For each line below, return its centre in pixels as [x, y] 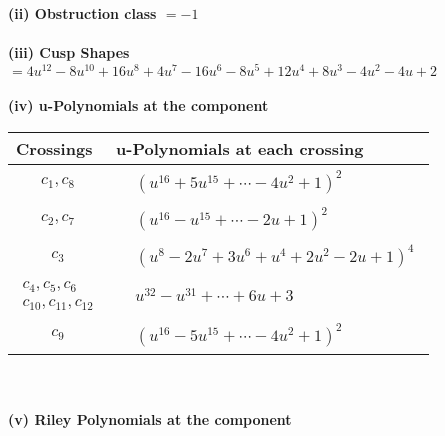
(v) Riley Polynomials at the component [150, 419]
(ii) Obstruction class [82, 13]
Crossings [54, 149]
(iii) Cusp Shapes [69, 52]
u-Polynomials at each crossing [240, 149]
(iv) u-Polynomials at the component [138, 105]
